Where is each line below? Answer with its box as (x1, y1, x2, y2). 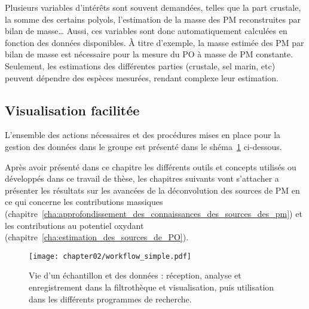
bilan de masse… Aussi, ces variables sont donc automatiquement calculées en (5, 25, 287, 37)
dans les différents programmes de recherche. (29, 292, 192, 305)
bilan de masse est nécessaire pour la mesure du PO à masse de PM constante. (5, 48, 293, 60)
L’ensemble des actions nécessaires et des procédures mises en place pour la (5, 129, 281, 141)
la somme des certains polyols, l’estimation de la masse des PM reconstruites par (5, 13, 301, 25)
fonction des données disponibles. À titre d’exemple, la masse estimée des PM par (5, 36, 304, 48)
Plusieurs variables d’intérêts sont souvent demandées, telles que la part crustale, (5, 1, 301, 13)
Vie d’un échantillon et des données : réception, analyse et (29, 269, 241, 282)
